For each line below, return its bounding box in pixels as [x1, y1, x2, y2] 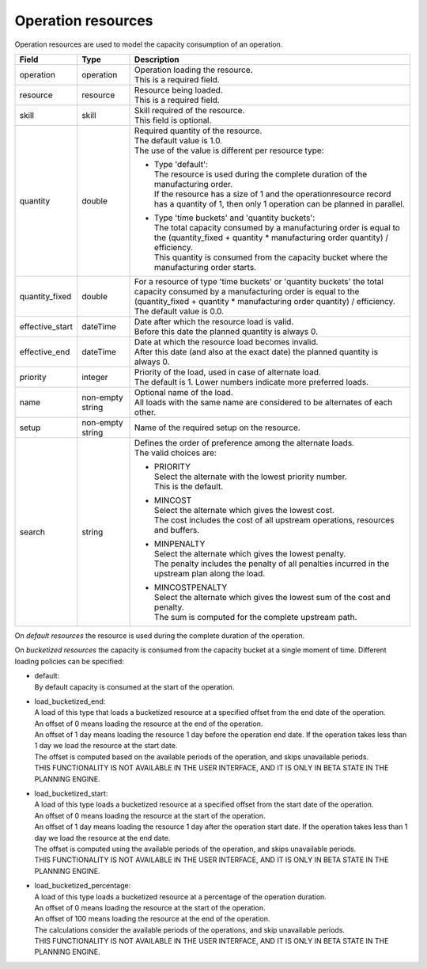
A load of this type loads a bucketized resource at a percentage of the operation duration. [34, 891, 327, 902]
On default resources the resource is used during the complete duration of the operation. [14, 630, 305, 640]
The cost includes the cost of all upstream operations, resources [154, 515, 395, 526]
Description [134, 54, 179, 65]
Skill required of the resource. [134, 104, 245, 116]
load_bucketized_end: [34, 697, 106, 706]
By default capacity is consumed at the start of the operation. [34, 682, 235, 692]
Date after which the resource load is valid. [134, 316, 294, 327]
